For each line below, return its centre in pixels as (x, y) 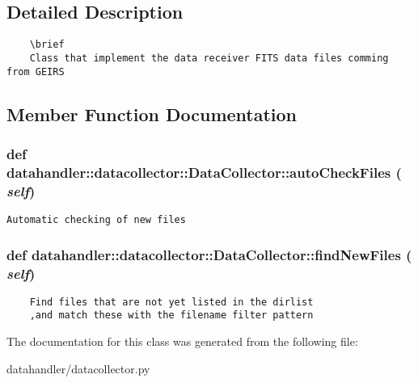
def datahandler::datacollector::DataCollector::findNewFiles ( (209, 254)
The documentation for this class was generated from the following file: (182, 341)
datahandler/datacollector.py (78, 368)
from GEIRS (36, 72)
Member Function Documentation (152, 114)
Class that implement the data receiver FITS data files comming (209, 58)
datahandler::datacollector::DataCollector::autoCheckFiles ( (204, 172)
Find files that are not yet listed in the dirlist (171, 302)
